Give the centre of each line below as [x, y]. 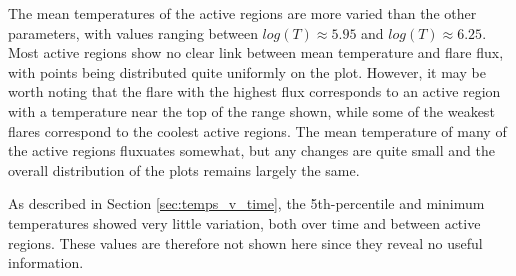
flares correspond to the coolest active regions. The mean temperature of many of [257, 130]
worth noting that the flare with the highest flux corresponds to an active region [254, 91]
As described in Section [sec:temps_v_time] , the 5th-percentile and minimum [246, 203]
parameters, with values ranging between [133, 32]
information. [46, 262]
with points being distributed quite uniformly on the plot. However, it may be [247, 71]
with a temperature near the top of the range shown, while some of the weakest [251, 110]
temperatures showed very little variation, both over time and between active [244, 222]
